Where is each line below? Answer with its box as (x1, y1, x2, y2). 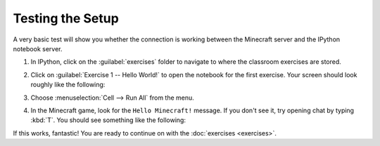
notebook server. (13, 44, 63, 53)
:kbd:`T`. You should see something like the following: (30, 116, 186, 124)
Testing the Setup (13, 11, 119, 26)
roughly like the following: (30, 81, 106, 89)
